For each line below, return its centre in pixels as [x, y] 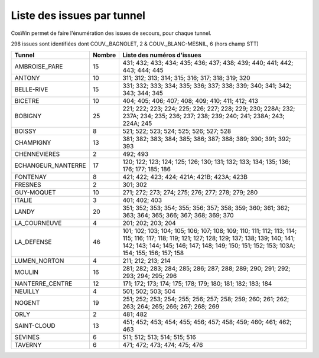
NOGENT [27, 303]
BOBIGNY [28, 116]
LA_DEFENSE [33, 242]
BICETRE [27, 101]
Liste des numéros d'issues [162, 55]
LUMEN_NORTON [39, 261]
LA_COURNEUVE [38, 223]
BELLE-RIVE [31, 90]
